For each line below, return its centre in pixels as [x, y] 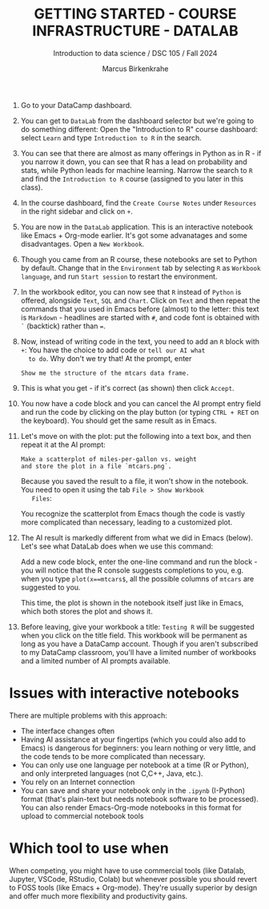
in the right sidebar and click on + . [76, 211]
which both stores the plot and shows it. [86, 611]
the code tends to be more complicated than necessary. [113, 756]
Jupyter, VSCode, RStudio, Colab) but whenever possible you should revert [133, 879]
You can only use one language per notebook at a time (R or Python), [134, 765]
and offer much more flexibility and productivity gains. [98, 896]
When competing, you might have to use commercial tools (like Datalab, [128, 871]
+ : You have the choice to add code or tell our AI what [113, 350]
